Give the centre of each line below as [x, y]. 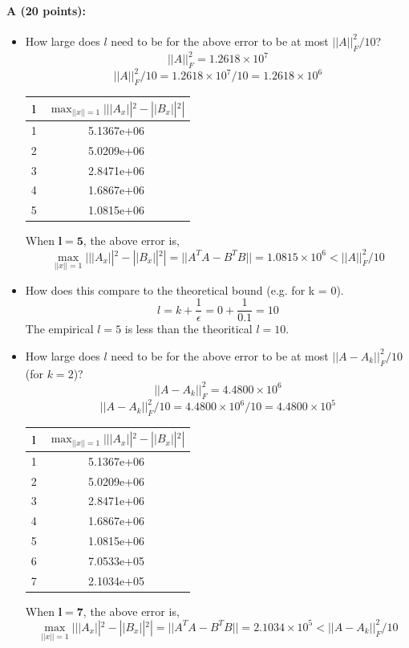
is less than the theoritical [188, 329]
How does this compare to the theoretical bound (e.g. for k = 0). [184, 289]
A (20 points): [46, 10]
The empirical [59, 329]
